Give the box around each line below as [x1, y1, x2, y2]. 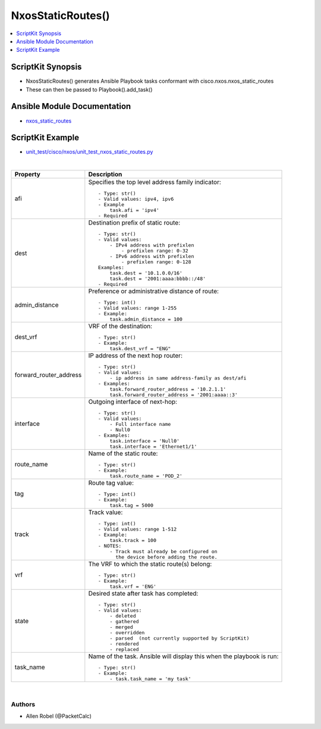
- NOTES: [97, 543, 122, 549]
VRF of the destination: [88, 322, 153, 331]
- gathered [109, 618, 139, 625]
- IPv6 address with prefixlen [109, 253, 194, 260]
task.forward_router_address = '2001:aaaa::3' [109, 392, 238, 398]
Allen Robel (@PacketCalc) [26, 712, 92, 720]
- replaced [109, 646, 139, 653]
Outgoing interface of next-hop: [88, 398, 178, 406]
